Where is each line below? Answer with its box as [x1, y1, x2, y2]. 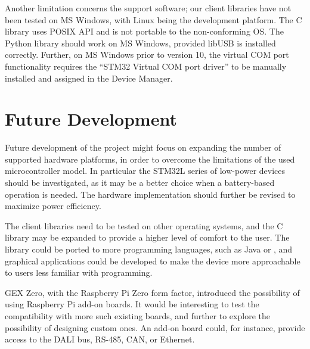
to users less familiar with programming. [5, 266, 153, 279]
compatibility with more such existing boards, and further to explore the [5, 310, 270, 322]
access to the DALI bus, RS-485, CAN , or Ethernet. [5, 333, 195, 345]
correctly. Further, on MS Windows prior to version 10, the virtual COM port [5, 48, 289, 61]
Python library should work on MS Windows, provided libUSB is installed [5, 36, 276, 49]
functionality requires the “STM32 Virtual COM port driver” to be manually [5, 60, 287, 72]
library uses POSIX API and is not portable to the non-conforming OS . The [5, 25, 284, 38]
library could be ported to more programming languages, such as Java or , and [5, 243, 293, 255]
